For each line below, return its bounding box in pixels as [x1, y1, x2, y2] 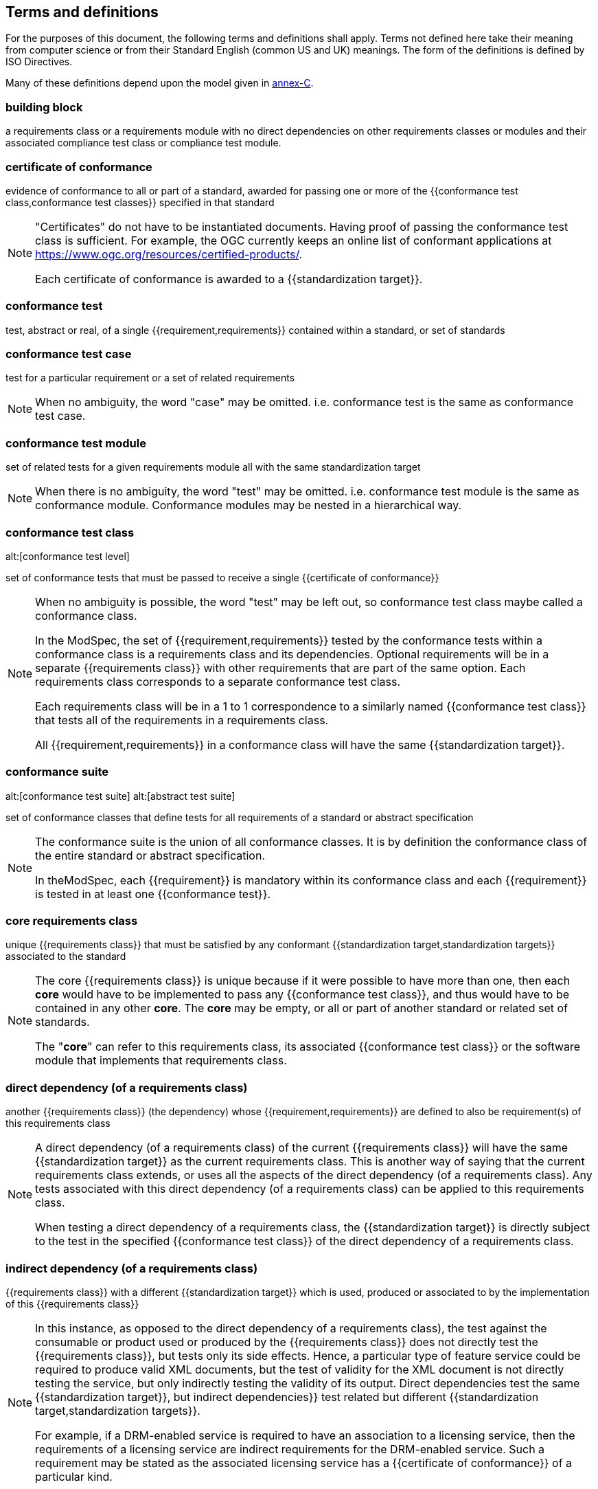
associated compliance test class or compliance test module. [5, 137, 281, 149]
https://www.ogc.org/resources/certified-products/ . [35, 247, 303, 261]
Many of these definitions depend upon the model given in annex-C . [5, 77, 314, 89]
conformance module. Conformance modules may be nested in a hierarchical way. [35, 498, 462, 513]
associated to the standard [5, 950, 126, 963]
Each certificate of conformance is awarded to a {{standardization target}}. [35, 271, 423, 286]
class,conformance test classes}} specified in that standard [5, 196, 275, 208]
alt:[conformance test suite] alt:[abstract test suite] [5, 790, 235, 802]
